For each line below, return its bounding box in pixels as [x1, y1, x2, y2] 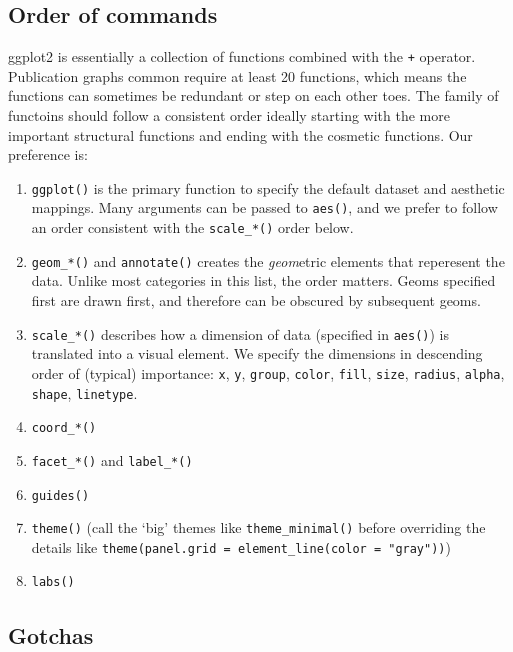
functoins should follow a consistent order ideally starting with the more [8, 105, 450, 126]
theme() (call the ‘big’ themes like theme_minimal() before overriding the [31, 517, 486, 538]
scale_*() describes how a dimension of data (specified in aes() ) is [31, 323, 450, 344]
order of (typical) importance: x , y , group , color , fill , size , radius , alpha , [31, 362, 505, 383]
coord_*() [31, 421, 97, 436]
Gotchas [8, 619, 94, 650]
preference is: [8, 144, 88, 165]
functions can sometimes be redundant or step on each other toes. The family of [8, 85, 499, 106]
